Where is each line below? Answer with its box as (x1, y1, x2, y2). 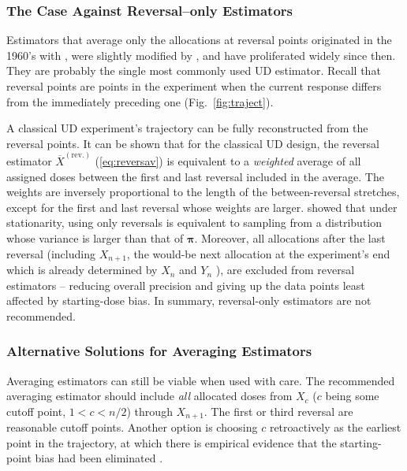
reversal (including (6, 245, 95, 261)
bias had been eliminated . (35, 450, 163, 466)
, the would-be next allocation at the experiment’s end (126, 245, 390, 261)
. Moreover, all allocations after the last (194, 230, 386, 246)
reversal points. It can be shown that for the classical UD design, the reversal (6, 135, 380, 151)
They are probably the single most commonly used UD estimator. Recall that (6, 62, 381, 79)
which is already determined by (6, 261, 158, 278)
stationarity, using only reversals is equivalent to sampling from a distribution (6, 214, 382, 231)
